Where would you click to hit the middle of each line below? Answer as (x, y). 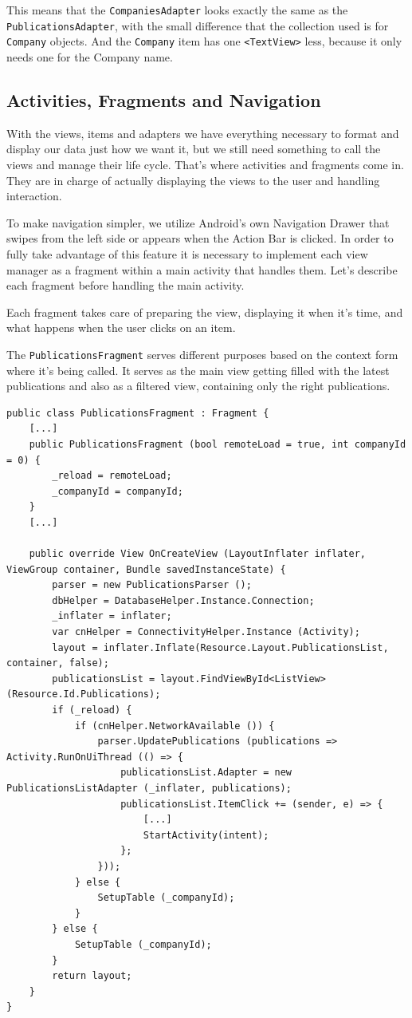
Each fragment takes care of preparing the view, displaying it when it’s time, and (205, 312)
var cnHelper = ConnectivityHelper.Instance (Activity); (206, 632)
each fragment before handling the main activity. (126, 285)
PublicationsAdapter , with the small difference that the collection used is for (198, 25)
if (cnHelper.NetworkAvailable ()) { (175, 726)
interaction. (34, 196)
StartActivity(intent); (206, 835)
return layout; (92, 976)
